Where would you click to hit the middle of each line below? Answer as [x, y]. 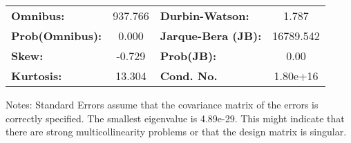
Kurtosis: [37, 76]
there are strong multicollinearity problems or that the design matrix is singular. [176, 132]
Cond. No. [189, 76]
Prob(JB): [188, 56]
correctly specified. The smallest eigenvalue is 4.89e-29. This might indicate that [175, 118]
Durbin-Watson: [205, 16]
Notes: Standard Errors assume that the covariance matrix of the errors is [162, 104]
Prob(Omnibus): [57, 36]
